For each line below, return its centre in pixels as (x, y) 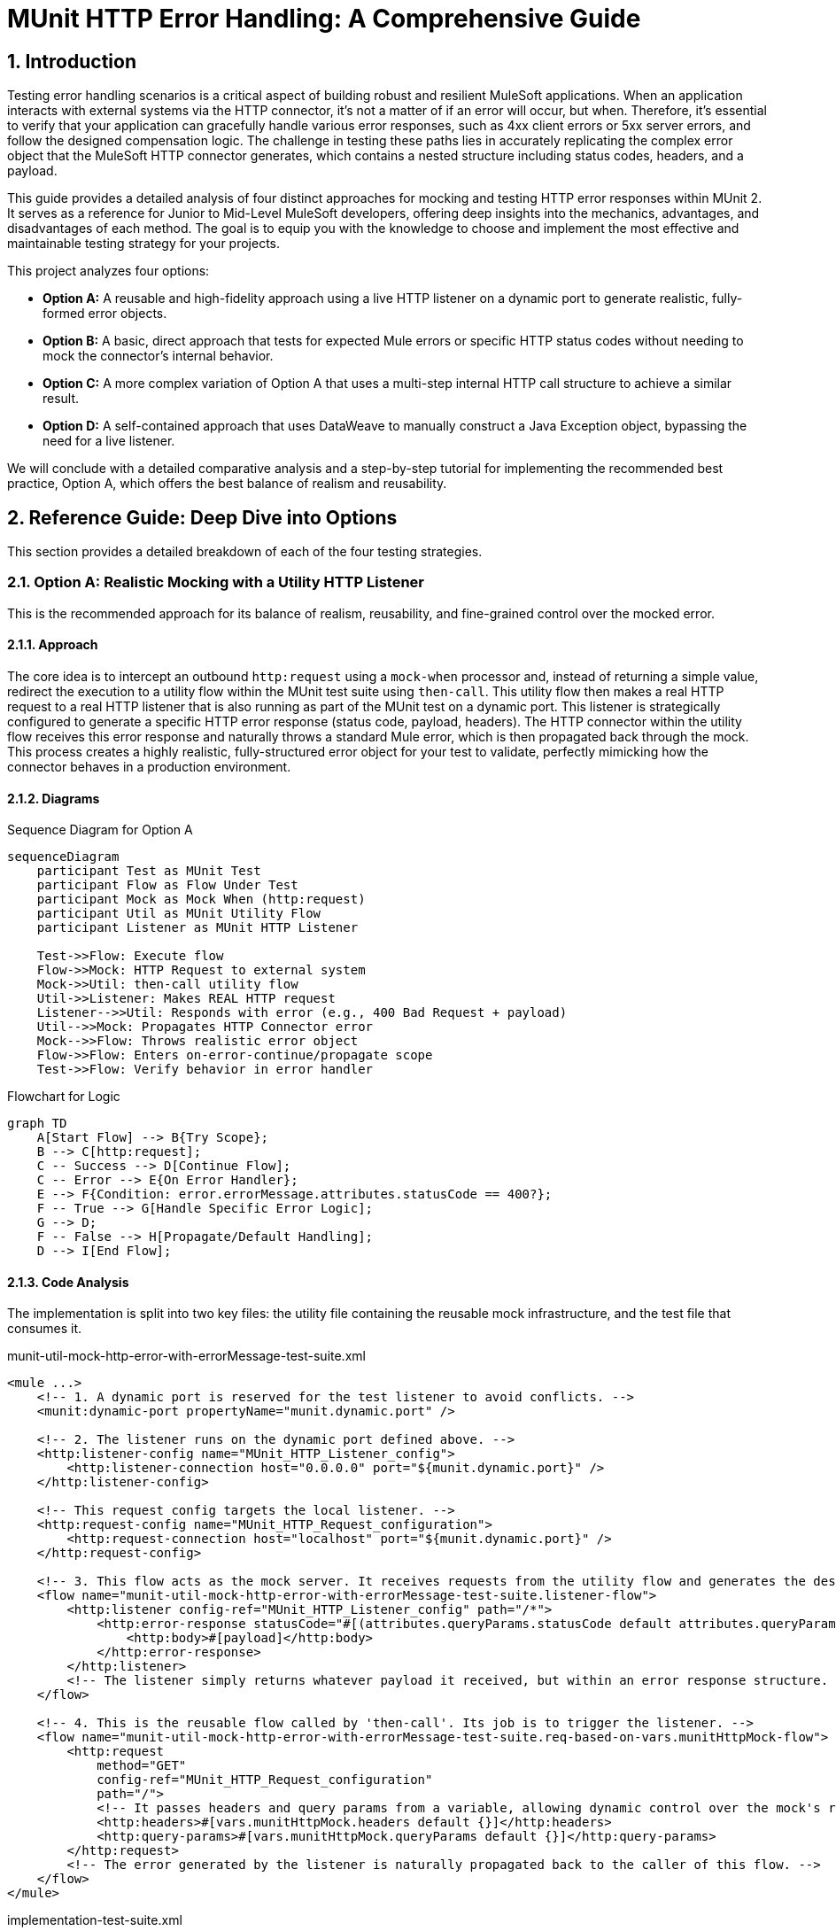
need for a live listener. (109, 441)
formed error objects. (105, 314)
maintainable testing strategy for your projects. (144, 244)
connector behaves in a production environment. (149, 766)
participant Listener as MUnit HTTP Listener (197, 928)
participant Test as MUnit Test (149, 871)
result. (61, 399)
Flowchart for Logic (64, 1097)
